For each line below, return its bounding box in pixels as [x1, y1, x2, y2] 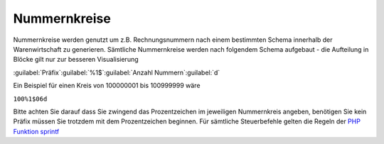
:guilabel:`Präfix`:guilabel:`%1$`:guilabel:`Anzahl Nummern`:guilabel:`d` [13, 68, 220, 77]
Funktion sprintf [13, 127, 60, 135]
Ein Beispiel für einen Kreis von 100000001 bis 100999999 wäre [13, 82, 201, 90]
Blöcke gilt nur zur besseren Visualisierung [13, 55, 139, 64]
